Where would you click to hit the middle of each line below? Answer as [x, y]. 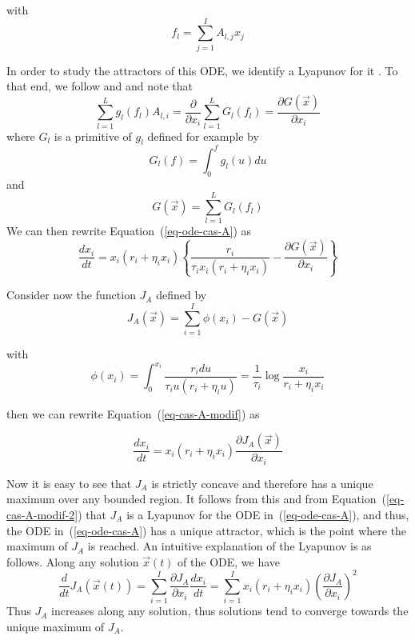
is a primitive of [93, 136]
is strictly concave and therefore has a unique [262, 483]
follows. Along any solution [73, 561]
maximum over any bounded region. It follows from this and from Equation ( [196, 499]
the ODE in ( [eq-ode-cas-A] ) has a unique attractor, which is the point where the [207, 530]
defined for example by [203, 136]
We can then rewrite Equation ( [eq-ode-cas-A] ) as [129, 231]
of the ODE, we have [229, 561]
